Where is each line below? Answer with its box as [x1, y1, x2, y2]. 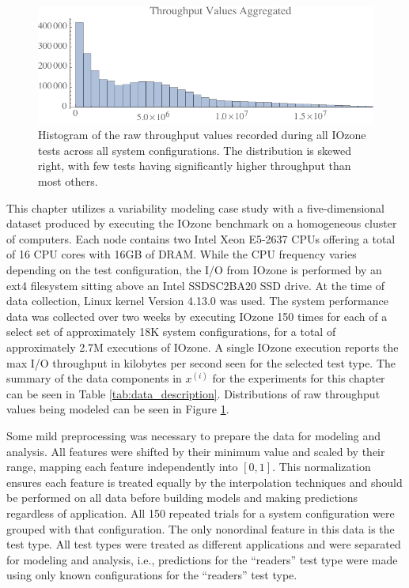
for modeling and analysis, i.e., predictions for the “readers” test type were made [6, 551, 398, 567]
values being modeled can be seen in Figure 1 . [6, 401, 229, 417]
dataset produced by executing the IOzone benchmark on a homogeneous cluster [6, 215, 397, 232]
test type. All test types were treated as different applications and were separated [6, 536, 401, 552]
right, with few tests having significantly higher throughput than [38, 157, 351, 174]
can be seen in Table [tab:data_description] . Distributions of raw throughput [6, 385, 381, 401]
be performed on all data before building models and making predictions [6, 489, 358, 506]
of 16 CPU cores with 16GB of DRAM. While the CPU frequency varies [6, 246, 357, 262]
